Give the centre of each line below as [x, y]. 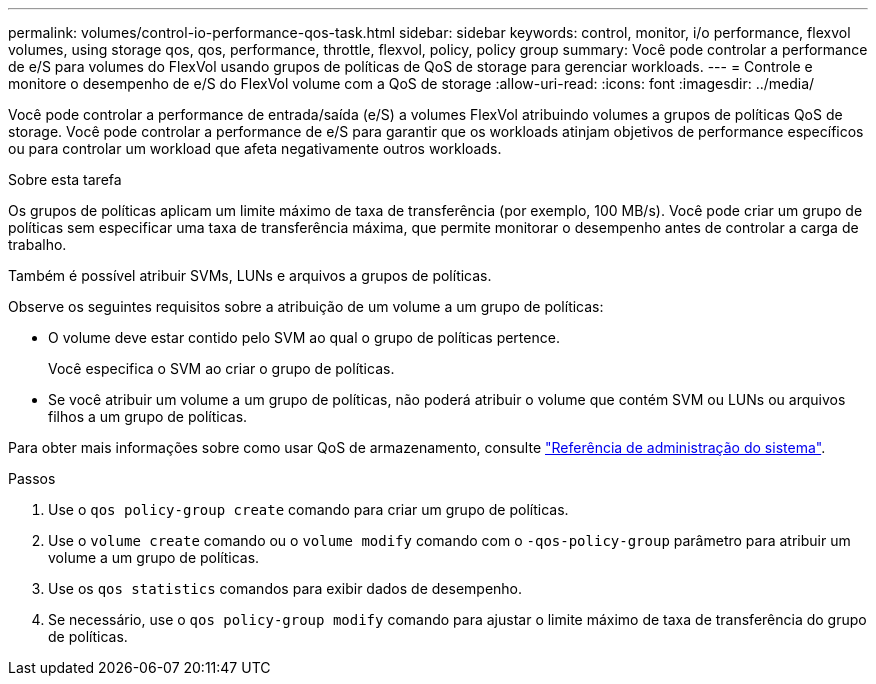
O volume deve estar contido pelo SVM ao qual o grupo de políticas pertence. [304, 337]
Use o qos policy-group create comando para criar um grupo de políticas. [308, 509]
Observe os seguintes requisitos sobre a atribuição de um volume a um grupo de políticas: [306, 306]
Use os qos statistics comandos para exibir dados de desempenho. [285, 588]
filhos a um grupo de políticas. [148, 416]
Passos [32, 478]
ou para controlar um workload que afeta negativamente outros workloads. [255, 148]
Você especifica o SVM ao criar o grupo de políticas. [221, 368]
